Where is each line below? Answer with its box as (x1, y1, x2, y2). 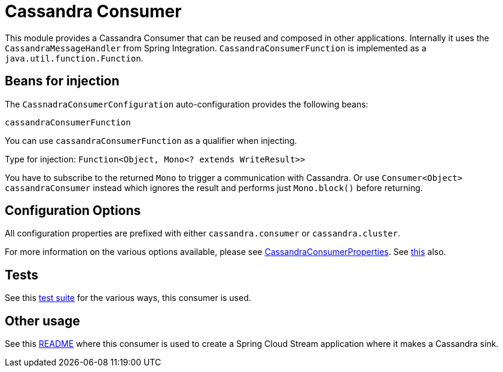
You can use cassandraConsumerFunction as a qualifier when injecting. (5, 135, 297, 146)
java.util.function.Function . (5, 53, 144, 63)
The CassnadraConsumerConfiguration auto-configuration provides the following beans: (5, 99, 368, 109)
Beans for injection (5, 73, 120, 89)
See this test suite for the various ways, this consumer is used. (5, 293, 251, 303)
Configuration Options (5, 203, 141, 219)
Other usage (5, 313, 80, 328)
